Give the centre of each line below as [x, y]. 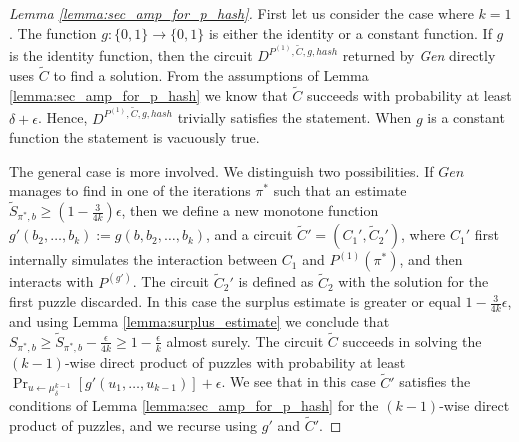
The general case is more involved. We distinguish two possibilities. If [221, 170]
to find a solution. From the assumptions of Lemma [211, 75]
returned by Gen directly [419, 55]
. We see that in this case [298, 381]
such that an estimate [340, 190]
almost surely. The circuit [245, 340]
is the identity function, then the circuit [131, 55]
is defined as [276, 281]
